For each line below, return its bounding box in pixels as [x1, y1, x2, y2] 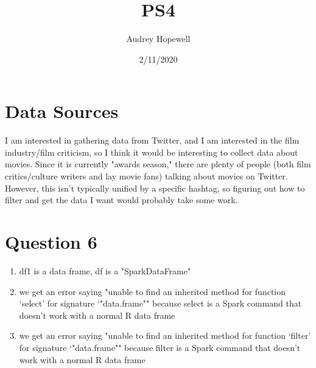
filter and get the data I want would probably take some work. [5, 193, 238, 206]
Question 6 [5, 229, 97, 254]
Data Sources [5, 99, 119, 123]
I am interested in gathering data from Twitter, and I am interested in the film [5, 134, 300, 147]
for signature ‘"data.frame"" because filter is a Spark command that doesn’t [19, 341, 301, 353]
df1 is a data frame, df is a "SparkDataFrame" [19, 264, 191, 277]
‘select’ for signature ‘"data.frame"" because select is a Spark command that [19, 297, 302, 310]
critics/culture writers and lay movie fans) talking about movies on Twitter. [5, 170, 288, 182]
